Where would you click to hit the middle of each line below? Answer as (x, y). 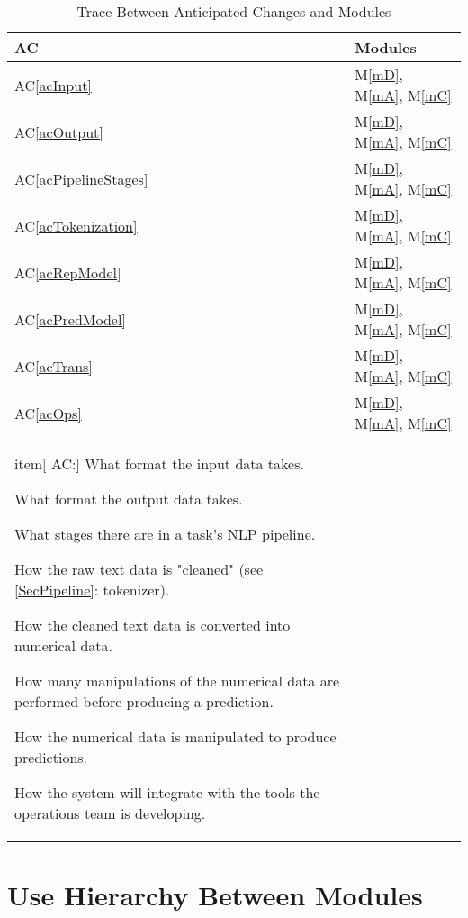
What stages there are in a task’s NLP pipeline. (165, 534)
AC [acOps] (48, 413)
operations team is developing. (110, 813)
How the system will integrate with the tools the (167, 792)
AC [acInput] (53, 85)
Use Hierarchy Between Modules (215, 895)
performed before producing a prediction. (144, 701)
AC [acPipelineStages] (81, 178)
